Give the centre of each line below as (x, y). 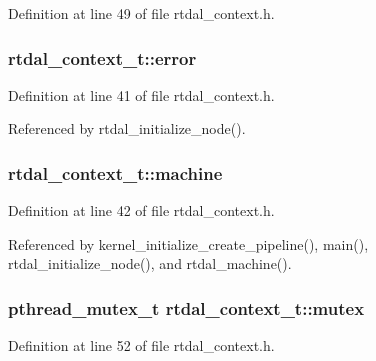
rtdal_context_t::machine (115, 172)
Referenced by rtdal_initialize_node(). (127, 128)
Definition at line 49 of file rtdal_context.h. (141, 13)
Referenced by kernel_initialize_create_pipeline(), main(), (188, 243)
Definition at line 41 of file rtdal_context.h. (141, 94)
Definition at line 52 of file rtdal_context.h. (141, 345)
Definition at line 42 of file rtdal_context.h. (141, 210)
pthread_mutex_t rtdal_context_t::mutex (186, 307)
